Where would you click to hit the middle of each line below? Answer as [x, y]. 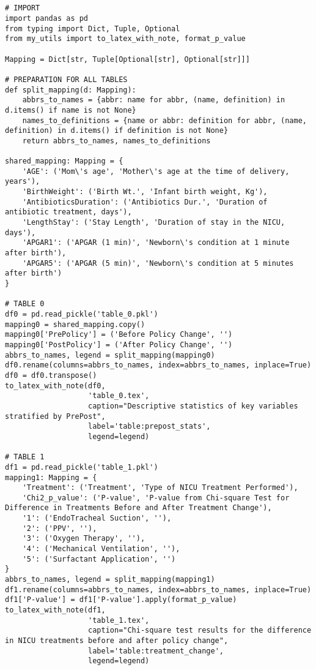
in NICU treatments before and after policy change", [117, 641]
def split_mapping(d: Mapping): [71, 90]
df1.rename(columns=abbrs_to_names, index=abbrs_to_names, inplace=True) [158, 589]
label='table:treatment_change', [156, 651]
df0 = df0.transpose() [51, 375]
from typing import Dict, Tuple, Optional [93, 28]
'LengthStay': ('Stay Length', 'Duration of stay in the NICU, [154, 223]
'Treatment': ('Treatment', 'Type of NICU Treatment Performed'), [160, 488]
